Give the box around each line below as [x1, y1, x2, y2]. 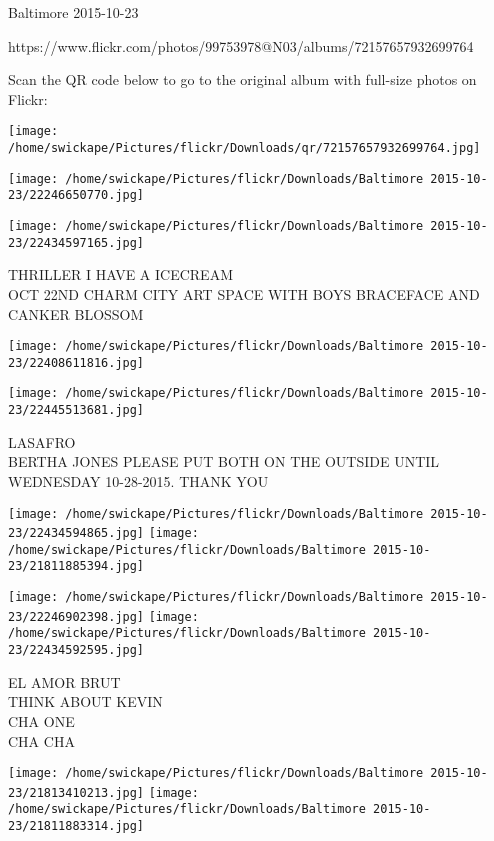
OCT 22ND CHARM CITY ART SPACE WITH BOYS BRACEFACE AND [8, 283, 480, 304]
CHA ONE [8, 710, 75, 731]
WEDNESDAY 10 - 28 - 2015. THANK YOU [8, 470, 269, 491]
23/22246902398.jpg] [8, 609, 145, 624]
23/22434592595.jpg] [8, 643, 145, 658]
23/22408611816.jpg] [8, 355, 145, 370]
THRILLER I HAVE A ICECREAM [8, 264, 233, 285]
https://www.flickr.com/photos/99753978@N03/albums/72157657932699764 [8, 35, 474, 56]
